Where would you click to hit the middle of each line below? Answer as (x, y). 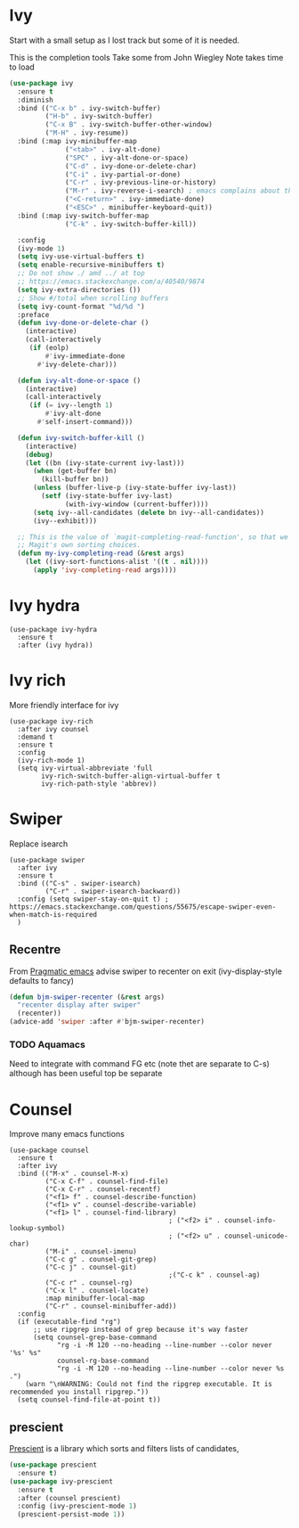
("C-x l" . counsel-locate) (97, 1291)
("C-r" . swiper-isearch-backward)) (113, 891)
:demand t (35, 737)
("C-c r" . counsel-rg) (89, 1283)
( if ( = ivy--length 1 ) (71, 405)
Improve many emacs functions (67, 1134)
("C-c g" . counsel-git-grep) (101, 1260)
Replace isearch (39, 844)
